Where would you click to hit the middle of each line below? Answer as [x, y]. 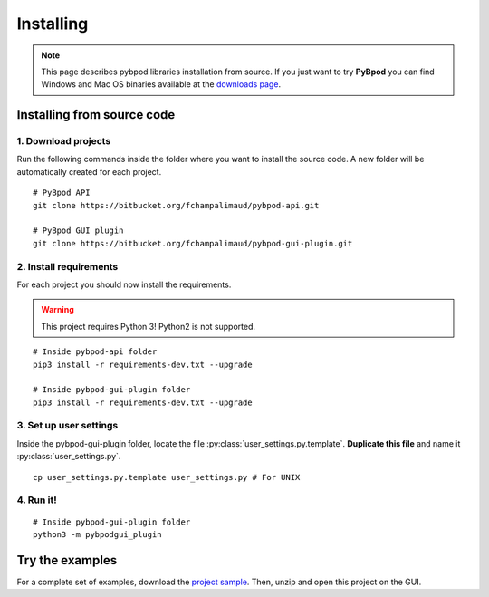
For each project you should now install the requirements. [124, 284]
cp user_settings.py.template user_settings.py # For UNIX [167, 477]
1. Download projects [64, 141]
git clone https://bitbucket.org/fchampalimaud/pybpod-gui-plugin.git [193, 243]
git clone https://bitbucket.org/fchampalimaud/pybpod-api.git [176, 205]
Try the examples [67, 560]
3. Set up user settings [67, 426]
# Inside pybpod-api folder [95, 352]
